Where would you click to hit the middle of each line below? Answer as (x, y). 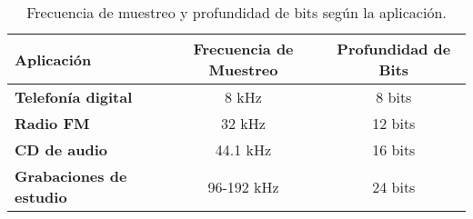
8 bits (394, 97)
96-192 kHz (243, 186)
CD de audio (61, 149)
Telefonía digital (74, 97)
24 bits (394, 186)
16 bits (394, 149)
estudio (41, 197)
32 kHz (243, 123)
